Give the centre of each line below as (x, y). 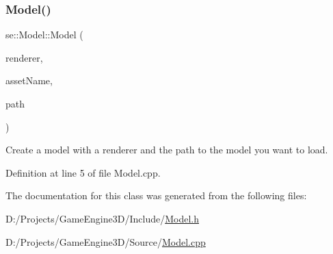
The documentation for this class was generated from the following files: (156, 195)
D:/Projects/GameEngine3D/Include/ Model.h (102, 218)
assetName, (29, 80)
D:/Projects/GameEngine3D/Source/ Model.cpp (106, 241)
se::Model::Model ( (44, 35)
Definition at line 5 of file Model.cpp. (83, 172)
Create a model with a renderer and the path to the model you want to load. (167, 150)
